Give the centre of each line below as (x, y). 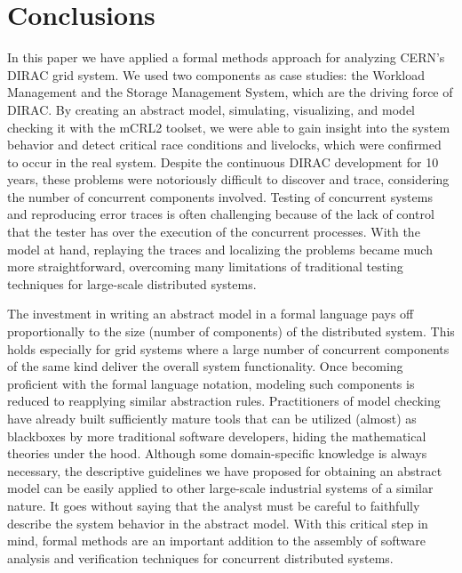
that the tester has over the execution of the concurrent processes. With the (214, 232)
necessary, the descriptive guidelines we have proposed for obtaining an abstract (225, 470)
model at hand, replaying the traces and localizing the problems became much (220, 249)
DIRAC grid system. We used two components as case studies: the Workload (216, 74)
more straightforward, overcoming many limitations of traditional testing (205, 266)
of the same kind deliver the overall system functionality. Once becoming (205, 366)
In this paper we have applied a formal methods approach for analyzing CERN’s (226, 57)
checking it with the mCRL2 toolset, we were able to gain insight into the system (229, 127)
